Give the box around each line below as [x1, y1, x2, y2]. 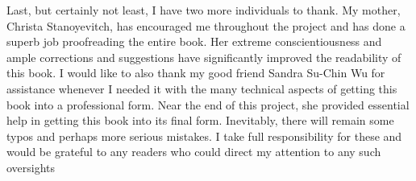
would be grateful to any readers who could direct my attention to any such [6, 143, 381, 160]
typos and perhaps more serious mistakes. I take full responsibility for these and [6, 127, 402, 144]
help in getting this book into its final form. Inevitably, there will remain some [6, 112, 394, 129]
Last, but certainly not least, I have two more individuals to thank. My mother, [6, 2, 401, 18]
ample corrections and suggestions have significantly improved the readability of [6, 48, 401, 65]
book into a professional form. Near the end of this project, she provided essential [6, 96, 410, 113]
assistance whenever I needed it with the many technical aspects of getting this [6, 80, 397, 97]
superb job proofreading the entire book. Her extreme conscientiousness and [6, 33, 382, 50]
